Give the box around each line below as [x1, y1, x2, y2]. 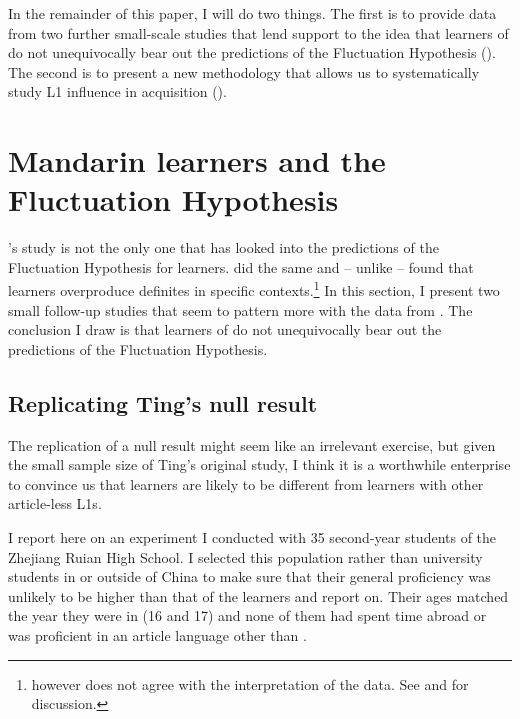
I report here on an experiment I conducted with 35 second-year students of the [8, 527, 497, 548]
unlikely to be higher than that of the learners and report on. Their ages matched [8, 585, 509, 606]
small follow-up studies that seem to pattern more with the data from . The [8, 299, 473, 320]
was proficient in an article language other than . [8, 625, 307, 646]
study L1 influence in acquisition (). [8, 81, 227, 102]
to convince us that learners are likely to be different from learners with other [8, 473, 484, 494]
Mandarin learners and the [8, 140, 386, 181]
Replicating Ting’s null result [8, 387, 318, 418]
